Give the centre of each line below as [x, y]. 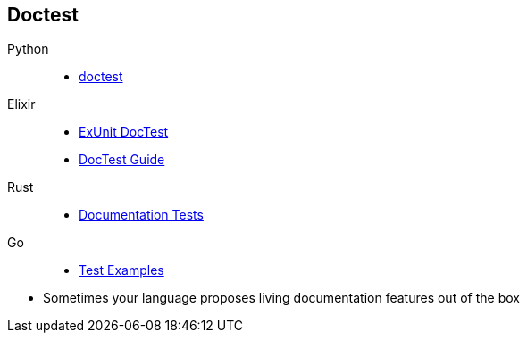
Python [28, 49]
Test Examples [121, 270]
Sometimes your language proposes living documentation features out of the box [281, 298]
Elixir [21, 104]
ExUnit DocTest [124, 132]
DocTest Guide [122, 160]
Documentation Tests [141, 215]
